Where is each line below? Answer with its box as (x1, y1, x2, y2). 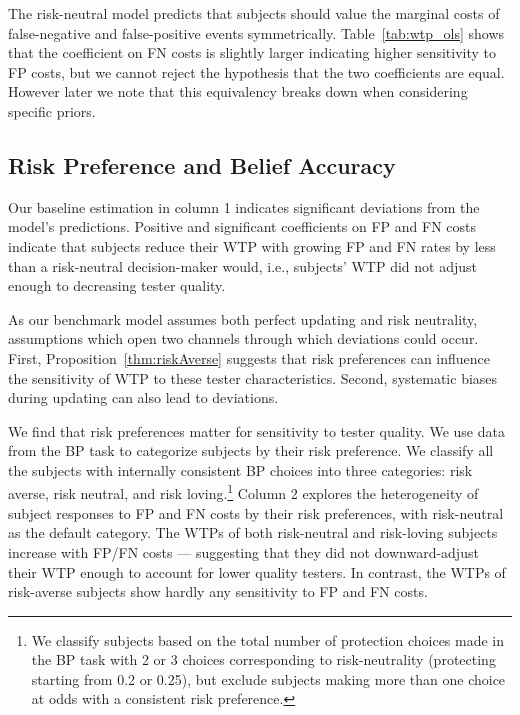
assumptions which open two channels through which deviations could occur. (8, 328, 479, 349)
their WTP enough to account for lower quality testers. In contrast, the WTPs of (8, 561, 506, 582)
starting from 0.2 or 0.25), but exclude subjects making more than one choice (31, 668, 506, 689)
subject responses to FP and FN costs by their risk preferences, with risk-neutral (8, 502, 504, 523)
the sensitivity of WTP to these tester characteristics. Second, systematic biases (8, 367, 498, 388)
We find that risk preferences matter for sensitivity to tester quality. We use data (8, 420, 505, 441)
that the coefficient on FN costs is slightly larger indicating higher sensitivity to (8, 42, 497, 63)
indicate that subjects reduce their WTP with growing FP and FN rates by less (8, 235, 496, 256)
